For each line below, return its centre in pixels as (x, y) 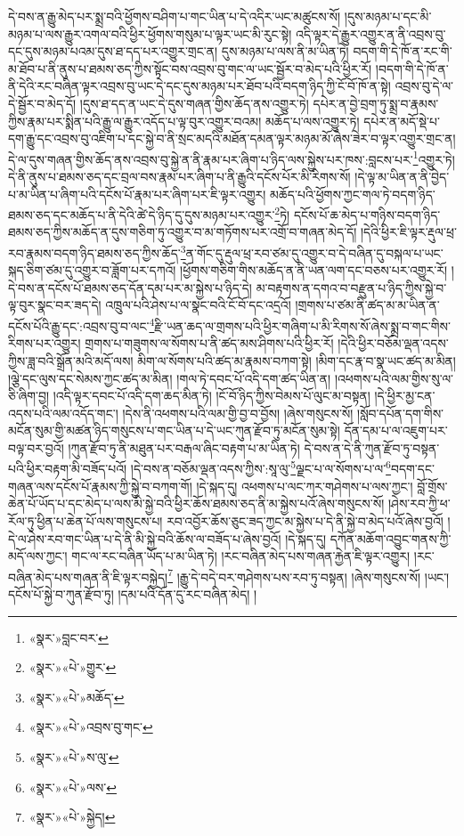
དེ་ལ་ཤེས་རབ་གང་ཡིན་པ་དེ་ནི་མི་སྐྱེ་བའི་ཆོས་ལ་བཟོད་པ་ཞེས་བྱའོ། (145, 538)
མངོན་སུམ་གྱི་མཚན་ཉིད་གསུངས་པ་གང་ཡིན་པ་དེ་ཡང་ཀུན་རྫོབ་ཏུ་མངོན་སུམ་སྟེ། (174, 430)
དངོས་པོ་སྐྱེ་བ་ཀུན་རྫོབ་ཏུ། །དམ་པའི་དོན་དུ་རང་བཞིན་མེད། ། (133, 593)
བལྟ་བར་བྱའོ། (36, 447)
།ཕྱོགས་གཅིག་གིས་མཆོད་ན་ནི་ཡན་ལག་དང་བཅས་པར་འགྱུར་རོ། (314, 270)
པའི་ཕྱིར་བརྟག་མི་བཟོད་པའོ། (68, 469)
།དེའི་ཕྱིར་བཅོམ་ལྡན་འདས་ (393, 343)
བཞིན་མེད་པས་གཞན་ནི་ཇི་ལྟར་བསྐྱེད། (88, 576)
